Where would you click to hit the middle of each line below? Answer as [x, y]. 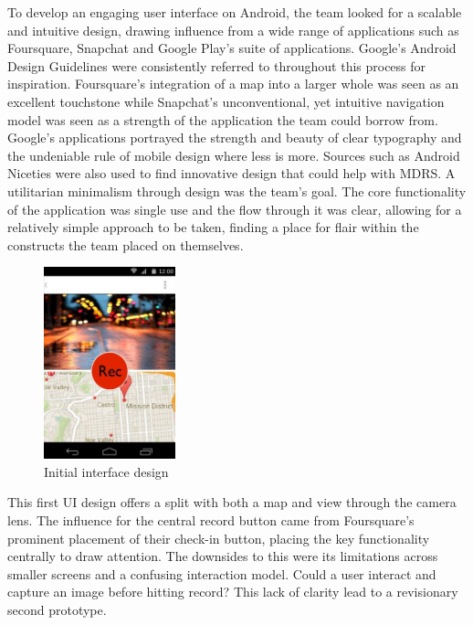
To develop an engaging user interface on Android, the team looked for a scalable [235, 12]
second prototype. [57, 610]
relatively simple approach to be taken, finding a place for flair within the [213, 227]
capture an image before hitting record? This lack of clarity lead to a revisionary [233, 592]
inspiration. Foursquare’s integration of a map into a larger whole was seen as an [233, 84]
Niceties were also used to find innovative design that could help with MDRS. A [231, 173]
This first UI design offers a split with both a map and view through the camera [232, 502]
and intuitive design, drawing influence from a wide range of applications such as [233, 30]
